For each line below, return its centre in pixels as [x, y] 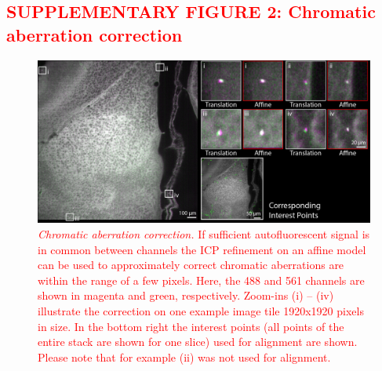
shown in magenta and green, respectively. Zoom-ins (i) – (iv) [186, 295]
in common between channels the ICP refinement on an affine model [202, 249]
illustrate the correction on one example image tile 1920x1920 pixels [201, 311]
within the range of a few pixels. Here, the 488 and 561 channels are [201, 280]
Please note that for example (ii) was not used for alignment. [184, 356]
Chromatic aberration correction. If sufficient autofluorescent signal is [204, 234]
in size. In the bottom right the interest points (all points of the [191, 326]
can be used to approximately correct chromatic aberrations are [191, 265]
